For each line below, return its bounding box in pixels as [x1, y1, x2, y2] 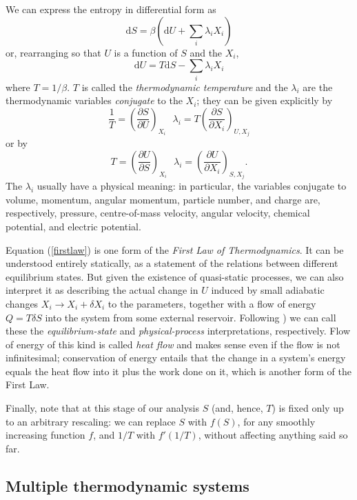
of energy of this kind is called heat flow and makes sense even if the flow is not [6, 337, 340, 351]
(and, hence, [211, 401, 263, 415]
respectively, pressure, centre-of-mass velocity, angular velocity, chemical [6, 206, 310, 220]
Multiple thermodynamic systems [6, 474, 249, 496]
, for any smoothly [237, 414, 316, 428]
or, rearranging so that [6, 45, 101, 59]
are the [303, 79, 333, 94]
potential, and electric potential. [6, 219, 141, 233]
